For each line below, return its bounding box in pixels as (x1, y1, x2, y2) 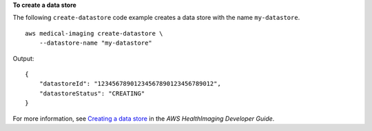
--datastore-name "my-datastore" (39, 39, 153, 47)
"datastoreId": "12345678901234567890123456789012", (39, 80, 222, 88)
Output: (12, 54, 34, 62)
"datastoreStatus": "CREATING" (39, 89, 145, 97)
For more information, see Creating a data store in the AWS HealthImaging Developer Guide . (12, 114, 275, 123)
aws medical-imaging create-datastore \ (25, 29, 163, 37)
